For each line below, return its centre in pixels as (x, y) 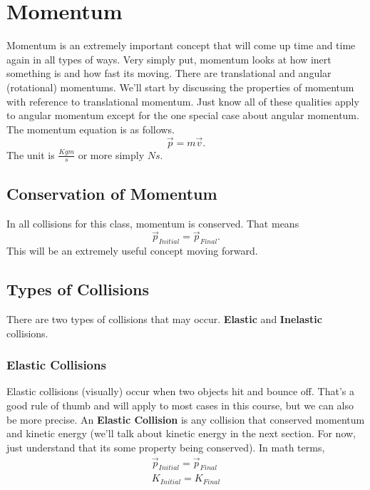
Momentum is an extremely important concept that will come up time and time (181, 45)
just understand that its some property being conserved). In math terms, (166, 447)
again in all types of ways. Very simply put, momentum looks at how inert (169, 59)
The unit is (31, 154)
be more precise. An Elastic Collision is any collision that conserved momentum (186, 419)
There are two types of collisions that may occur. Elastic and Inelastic (164, 318)
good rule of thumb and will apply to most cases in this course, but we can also (180, 405)
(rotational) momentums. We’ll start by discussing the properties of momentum (180, 87)
